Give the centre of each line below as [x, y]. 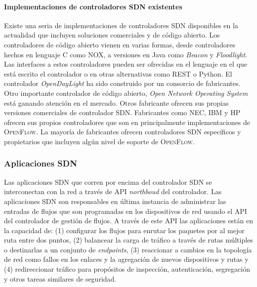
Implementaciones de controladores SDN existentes [93, 6]
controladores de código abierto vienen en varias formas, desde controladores [120, 44]
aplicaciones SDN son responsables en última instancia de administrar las [115, 201]
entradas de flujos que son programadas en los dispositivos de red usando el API [126, 211]
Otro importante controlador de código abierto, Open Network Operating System [126, 93]
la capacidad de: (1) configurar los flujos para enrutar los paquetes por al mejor [124, 230]
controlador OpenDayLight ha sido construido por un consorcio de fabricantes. [122, 83]
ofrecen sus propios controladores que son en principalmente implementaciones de [127, 122]
